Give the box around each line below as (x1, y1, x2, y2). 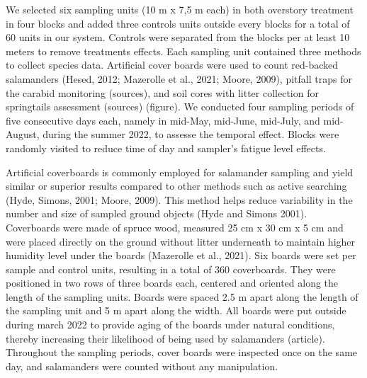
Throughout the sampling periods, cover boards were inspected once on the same (6, 345, 358, 360)
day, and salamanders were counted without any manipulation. (6, 358, 278, 373)
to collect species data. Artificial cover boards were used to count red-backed (6, 57, 339, 72)
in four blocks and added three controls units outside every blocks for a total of (6, 16, 350, 30)
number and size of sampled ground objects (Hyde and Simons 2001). (6, 206, 307, 221)
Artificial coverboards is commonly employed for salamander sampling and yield (6, 164, 354, 179)
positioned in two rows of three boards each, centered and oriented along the (6, 275, 339, 290)
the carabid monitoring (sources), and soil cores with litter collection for (6, 85, 319, 100)
